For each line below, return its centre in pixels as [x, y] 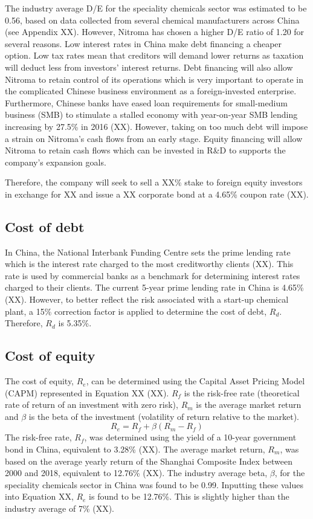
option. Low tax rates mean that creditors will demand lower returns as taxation [154, 55]
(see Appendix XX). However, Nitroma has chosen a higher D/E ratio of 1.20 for [155, 32]
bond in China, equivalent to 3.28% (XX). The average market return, [135, 449]
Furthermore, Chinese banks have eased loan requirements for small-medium [146, 102]
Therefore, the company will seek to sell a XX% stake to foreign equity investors [154, 182]
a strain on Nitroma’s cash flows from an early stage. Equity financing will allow [154, 138]
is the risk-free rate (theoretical [242, 392]
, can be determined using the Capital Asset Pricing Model [195, 381]
